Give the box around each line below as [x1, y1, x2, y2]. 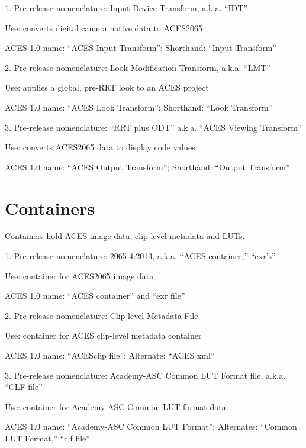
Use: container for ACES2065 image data [5, 269, 154, 282]
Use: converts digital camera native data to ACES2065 [5, 21, 203, 34]
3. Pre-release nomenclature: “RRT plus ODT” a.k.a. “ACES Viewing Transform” [5, 121, 302, 133]
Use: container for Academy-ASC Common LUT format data [5, 400, 226, 412]
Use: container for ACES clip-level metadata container [5, 329, 202, 341]
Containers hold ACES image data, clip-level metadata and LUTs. [5, 230, 245, 242]
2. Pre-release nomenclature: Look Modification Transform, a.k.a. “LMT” [5, 61, 270, 73]
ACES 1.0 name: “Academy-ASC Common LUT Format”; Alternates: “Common [5, 420, 297, 433]
